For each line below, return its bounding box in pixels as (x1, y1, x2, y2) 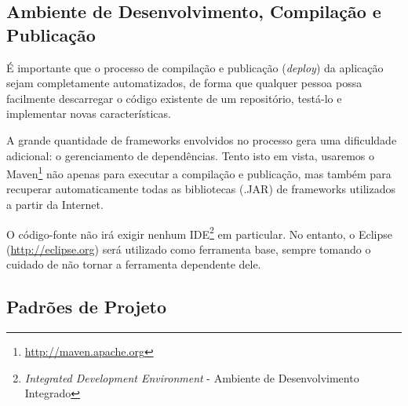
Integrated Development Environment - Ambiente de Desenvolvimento (24, 369, 359, 386)
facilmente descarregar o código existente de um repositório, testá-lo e (6, 90, 342, 106)
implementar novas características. (6, 105, 171, 122)
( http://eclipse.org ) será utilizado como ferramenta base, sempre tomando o (6, 240, 371, 257)
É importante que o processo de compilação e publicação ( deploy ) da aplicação (6, 59, 384, 75)
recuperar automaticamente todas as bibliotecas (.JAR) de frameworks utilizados (6, 181, 396, 197)
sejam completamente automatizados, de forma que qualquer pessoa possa (6, 75, 362, 91)
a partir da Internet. (6, 196, 104, 212)
